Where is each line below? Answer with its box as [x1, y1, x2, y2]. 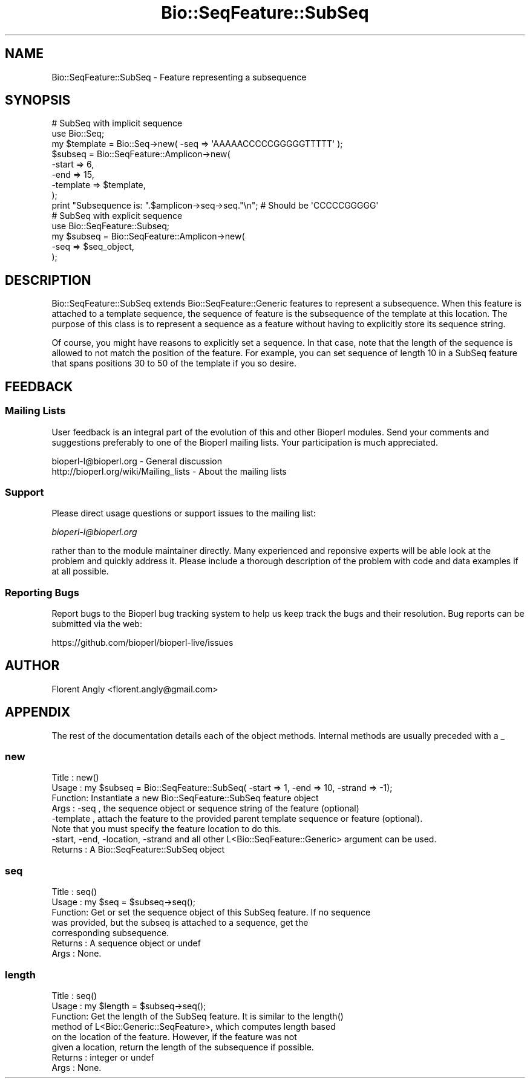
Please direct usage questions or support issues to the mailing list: [51, 508, 316, 519]
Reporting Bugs [5, 586, 79, 599]
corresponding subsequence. [51, 928, 169, 938]
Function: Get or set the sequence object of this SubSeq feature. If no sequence [51, 907, 371, 918]
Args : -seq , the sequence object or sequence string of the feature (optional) [51, 803, 359, 814]
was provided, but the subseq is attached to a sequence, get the [51, 917, 309, 928]
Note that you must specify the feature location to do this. [51, 824, 281, 834]
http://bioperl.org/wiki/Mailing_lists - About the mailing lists [51, 466, 287, 476]
